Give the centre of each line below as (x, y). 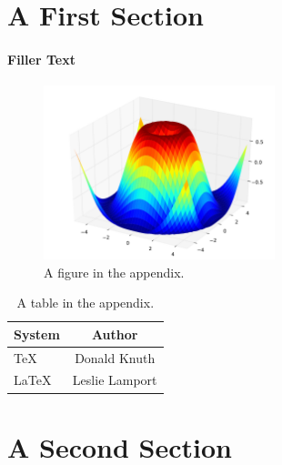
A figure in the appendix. (114, 272)
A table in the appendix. (86, 303)
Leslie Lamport (115, 380)
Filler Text (41, 59)
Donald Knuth (115, 357)
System (37, 334)
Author (115, 334)
